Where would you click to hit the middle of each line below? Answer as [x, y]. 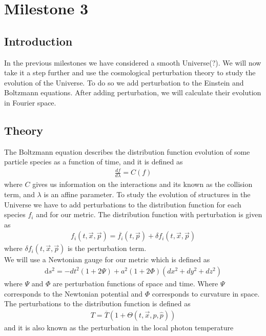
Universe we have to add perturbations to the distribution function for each [123, 204]
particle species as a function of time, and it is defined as [94, 162]
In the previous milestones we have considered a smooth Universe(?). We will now [133, 62]
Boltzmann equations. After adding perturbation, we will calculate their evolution [133, 92]
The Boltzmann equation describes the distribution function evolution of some [127, 151]
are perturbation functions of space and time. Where [135, 283]
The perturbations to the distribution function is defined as [97, 303]
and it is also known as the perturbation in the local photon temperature [119, 327]
